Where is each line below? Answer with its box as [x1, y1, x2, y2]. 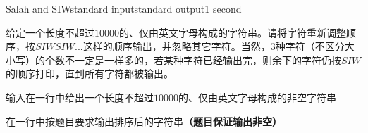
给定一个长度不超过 [6, 25, 94, 39]
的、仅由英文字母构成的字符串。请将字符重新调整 [119, 25, 346, 39]
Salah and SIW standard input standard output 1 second [6, 1, 242, 15]
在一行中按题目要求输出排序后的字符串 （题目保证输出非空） [6, 113, 282, 128]
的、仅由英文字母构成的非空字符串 [178, 89, 336, 104]
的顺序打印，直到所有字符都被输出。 [6, 66, 173, 81]
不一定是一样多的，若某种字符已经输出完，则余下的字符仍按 [64, 52, 341, 67]
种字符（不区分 [275, 39, 345, 53]
